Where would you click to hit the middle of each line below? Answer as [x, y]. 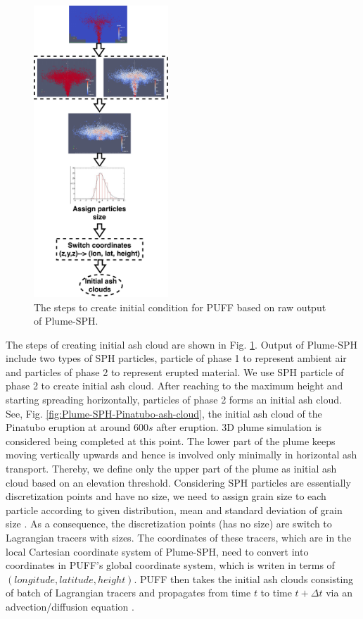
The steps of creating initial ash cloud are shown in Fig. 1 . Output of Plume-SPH [181, 344]
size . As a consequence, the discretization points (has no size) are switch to [169, 524]
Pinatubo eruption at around [68, 427]
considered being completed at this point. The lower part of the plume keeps [171, 440]
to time [276, 593]
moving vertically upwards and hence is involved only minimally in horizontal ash [181, 455]
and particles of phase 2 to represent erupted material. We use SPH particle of [175, 371]
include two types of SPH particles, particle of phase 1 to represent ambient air [176, 358]
